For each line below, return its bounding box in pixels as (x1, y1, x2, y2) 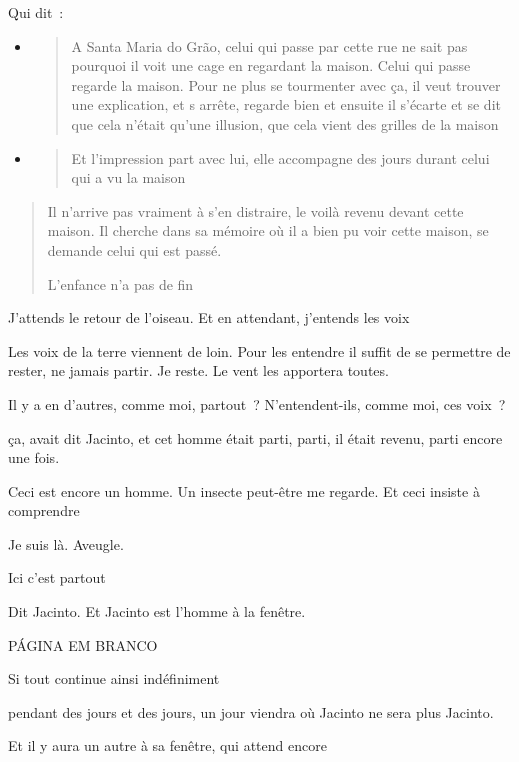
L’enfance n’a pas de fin (47, 273, 194, 294)
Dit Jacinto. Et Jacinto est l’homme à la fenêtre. (8, 601, 306, 622)
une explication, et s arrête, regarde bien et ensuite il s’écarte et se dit (71, 94, 501, 115)
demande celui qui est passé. (47, 239, 222, 260)
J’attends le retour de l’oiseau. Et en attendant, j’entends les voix (8, 307, 410, 328)
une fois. (8, 447, 60, 468)
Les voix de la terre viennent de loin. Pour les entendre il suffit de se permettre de (8, 340, 511, 361)
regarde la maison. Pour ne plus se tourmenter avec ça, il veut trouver (71, 74, 501, 95)
